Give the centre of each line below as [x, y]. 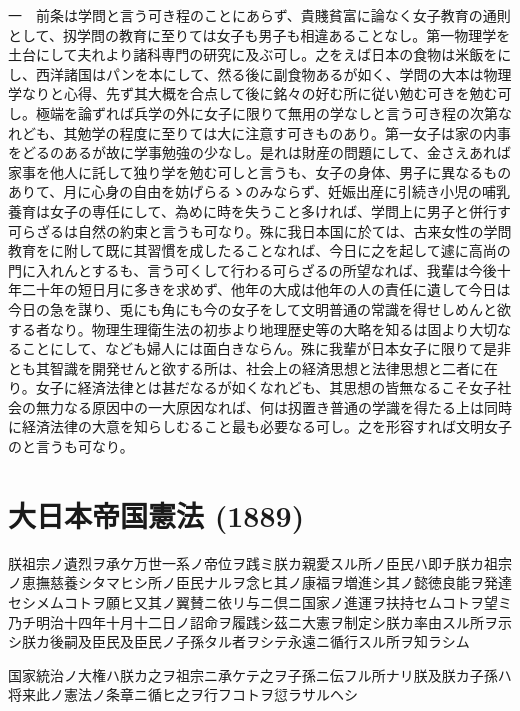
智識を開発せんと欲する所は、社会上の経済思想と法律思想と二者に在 [273, 367]
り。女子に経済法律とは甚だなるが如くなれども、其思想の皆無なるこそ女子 [253, 387]
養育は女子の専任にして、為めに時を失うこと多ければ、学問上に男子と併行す [259, 210]
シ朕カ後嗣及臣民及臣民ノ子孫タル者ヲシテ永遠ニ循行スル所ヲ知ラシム [239, 641]
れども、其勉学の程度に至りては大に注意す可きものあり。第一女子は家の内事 [260, 132]
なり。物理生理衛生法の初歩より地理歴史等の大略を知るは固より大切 [273, 328]
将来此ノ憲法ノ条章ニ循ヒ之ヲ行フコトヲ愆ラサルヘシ [183, 694]
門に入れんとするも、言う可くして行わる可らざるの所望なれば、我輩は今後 [252, 269]
